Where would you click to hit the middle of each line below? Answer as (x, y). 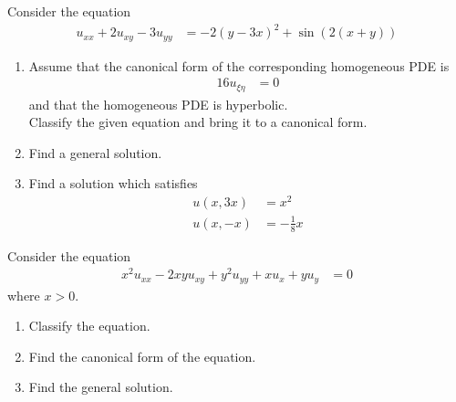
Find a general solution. (95, 152)
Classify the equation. (89, 326)
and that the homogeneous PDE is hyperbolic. (158, 104)
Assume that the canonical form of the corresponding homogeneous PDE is (239, 65)
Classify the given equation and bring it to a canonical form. (198, 122)
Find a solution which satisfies (113, 183)
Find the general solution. (101, 387)
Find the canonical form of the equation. (142, 356)
